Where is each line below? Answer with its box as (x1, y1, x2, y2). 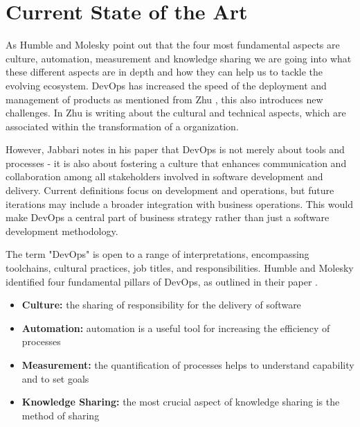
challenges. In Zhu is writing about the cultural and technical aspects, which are (6, 105, 346, 120)
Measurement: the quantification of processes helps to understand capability (21, 358, 354, 372)
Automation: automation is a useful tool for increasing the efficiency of (21, 320, 330, 335)
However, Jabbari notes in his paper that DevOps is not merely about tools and (6, 142, 345, 157)
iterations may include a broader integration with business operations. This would (6, 196, 353, 211)
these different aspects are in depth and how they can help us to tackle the (6, 64, 323, 79)
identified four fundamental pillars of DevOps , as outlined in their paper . (6, 274, 318, 288)
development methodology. (6, 223, 118, 238)
